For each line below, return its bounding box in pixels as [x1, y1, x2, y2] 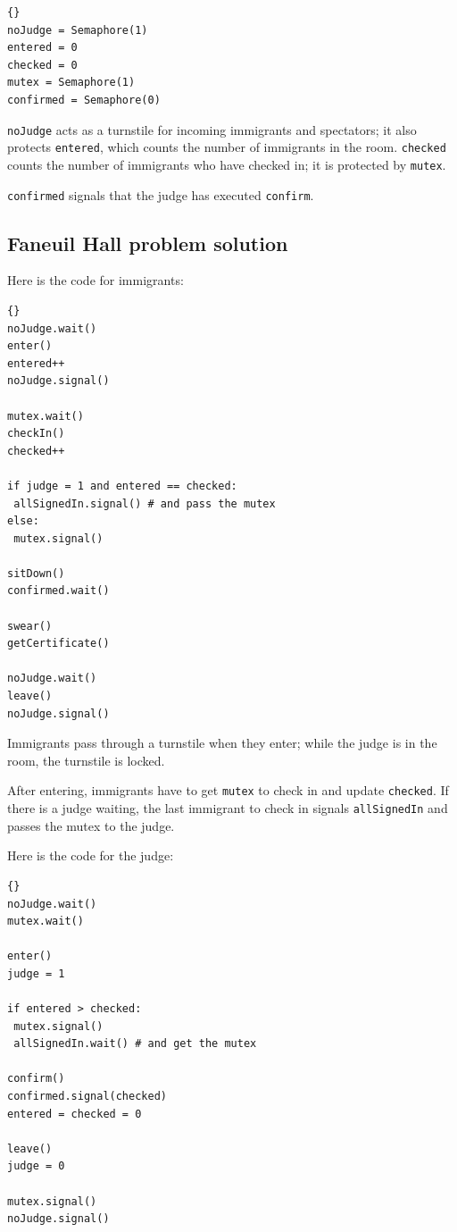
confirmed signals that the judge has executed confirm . [7, 185, 314, 204]
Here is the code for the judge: [7, 846, 174, 865]
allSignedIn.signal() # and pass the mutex [13, 497, 276, 510]
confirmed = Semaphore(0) [7, 93, 161, 106]
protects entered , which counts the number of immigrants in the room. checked [7, 138, 446, 156]
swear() [7, 619, 53, 633]
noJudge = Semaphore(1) [7, 23, 148, 37]
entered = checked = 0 [7, 1107, 142, 1120]
